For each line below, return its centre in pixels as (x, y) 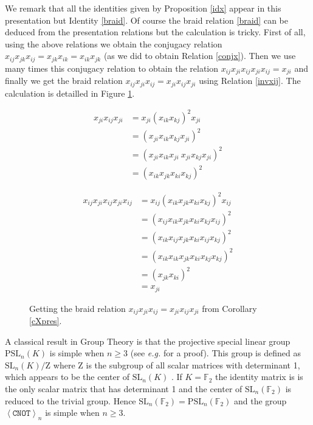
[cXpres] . (46, 321)
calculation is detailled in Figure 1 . (70, 93)
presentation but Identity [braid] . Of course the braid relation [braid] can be (146, 20)
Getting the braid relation (77, 308)
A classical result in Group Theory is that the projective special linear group (148, 341)
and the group (260, 400)
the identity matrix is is (259, 377)
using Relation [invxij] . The (250, 81)
